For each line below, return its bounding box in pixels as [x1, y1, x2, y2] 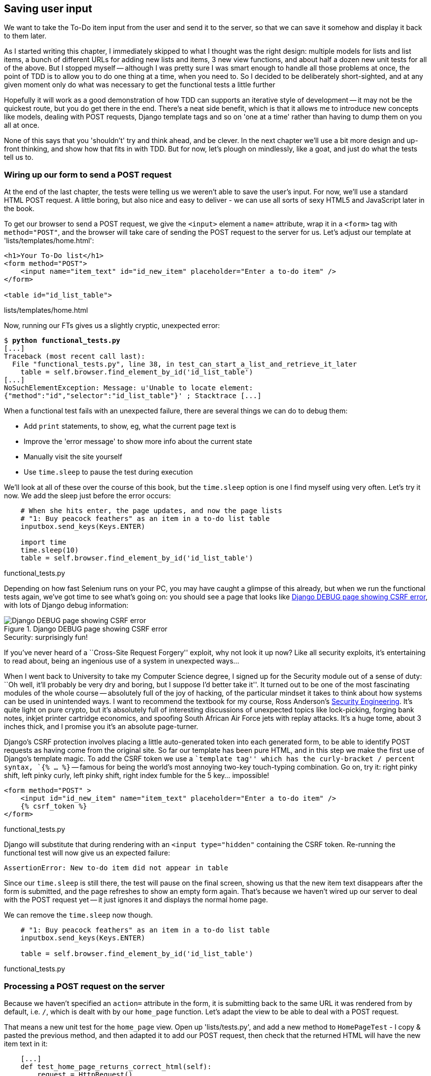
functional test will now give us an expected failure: [4, 849, 170, 857]
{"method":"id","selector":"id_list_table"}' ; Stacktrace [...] [4, 392, 262, 400]
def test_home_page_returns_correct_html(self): [20, 1062, 212, 1071]
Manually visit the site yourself [24, 452, 123, 461]
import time [20, 538, 66, 547]
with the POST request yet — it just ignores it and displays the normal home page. [4, 895, 268, 904]
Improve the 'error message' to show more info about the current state [24, 437, 252, 446]
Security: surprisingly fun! [4, 633, 88, 642]
